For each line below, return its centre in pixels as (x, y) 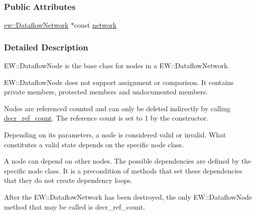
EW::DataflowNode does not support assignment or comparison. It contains (119, 82)
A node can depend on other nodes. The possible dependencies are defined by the (128, 161)
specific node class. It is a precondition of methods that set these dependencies (123, 170)
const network (95, 25)
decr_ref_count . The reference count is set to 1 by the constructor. (106, 118)
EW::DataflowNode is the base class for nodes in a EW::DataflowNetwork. (117, 65)
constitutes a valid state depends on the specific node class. (94, 144)
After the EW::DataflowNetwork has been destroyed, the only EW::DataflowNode (128, 196)
